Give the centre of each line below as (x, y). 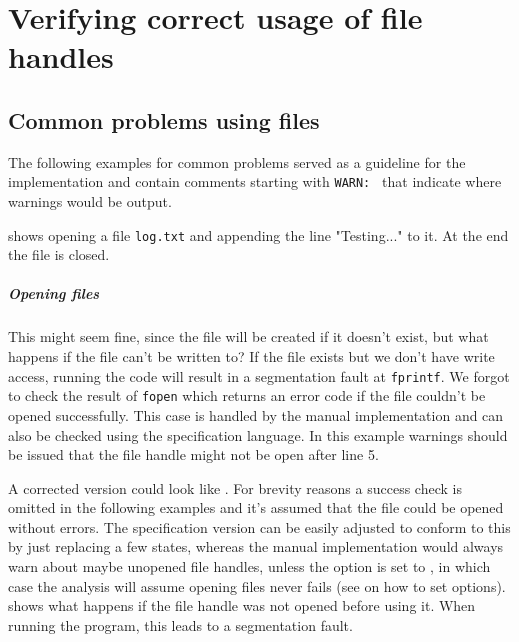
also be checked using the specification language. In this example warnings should (258, 434)
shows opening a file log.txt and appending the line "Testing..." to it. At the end (258, 234)
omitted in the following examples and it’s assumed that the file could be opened (256, 507)
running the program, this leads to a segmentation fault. (180, 624)
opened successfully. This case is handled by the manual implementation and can (256, 414)
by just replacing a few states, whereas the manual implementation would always (256, 546)
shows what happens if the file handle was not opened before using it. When (242, 605)
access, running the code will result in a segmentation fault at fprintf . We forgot (259, 375)
